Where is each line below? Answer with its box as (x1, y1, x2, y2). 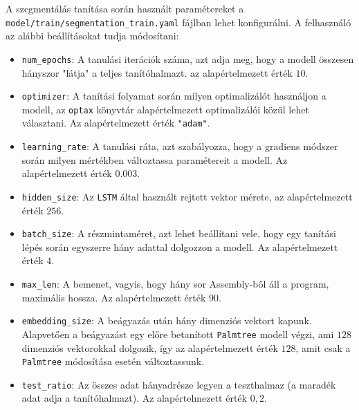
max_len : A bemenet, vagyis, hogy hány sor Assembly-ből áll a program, (21, 277, 329, 290)
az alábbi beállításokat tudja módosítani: (6, 28, 179, 43)
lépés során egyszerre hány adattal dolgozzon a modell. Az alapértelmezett (21, 239, 338, 254)
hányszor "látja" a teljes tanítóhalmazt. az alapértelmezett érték (21, 65, 293, 80)
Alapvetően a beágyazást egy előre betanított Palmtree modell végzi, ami (21, 326, 334, 341)
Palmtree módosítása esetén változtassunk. (21, 354, 205, 369)
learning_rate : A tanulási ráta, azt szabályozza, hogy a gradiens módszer (21, 139, 338, 153)
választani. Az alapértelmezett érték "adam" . (21, 115, 210, 130)
